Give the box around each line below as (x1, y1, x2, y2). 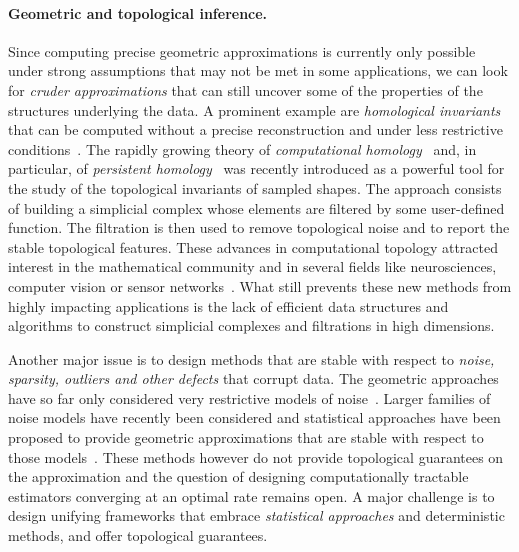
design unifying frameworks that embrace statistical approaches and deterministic (8, 505, 505, 526)
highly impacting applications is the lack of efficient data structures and (8, 295, 449, 316)
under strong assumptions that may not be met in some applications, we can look (8, 60, 508, 81)
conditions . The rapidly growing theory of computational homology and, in (8, 138, 477, 159)
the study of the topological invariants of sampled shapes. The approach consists (8, 177, 502, 198)
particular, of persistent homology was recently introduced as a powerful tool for (8, 158, 505, 179)
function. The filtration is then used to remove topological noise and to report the (8, 217, 510, 238)
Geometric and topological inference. (8, 2, 268, 23)
